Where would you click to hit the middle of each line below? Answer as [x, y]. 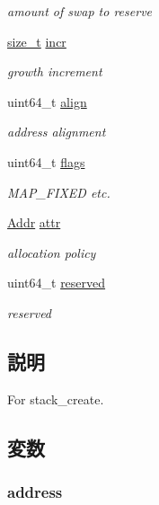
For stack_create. [56, 399]
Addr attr [34, 222]
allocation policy [52, 252]
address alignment [57, 132]
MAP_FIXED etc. [59, 192]
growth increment [55, 71]
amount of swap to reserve [80, 11]
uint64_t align [47, 101]
